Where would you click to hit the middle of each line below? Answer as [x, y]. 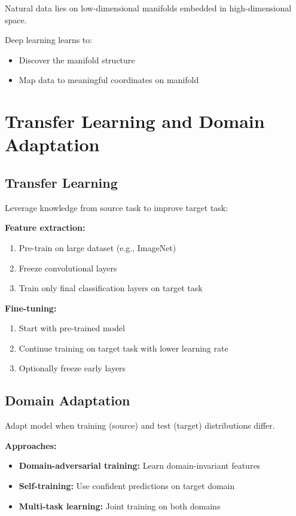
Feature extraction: [45, 228]
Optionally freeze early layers [72, 368]
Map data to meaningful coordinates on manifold [109, 80]
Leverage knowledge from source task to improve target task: [117, 207]
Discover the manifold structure [77, 59]
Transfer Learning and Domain [135, 121]
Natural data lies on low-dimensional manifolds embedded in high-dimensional [148, 8]
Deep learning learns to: [49, 40]
